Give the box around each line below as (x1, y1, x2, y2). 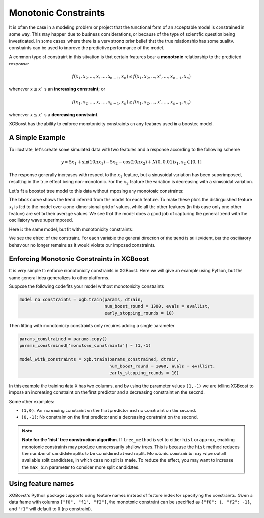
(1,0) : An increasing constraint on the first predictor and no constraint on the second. (21, 408, 197, 413)
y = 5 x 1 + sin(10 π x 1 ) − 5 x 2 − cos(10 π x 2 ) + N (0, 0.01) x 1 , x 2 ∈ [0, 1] (61, 159, 202, 166)
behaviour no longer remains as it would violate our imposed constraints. (9, 242, 156, 248)
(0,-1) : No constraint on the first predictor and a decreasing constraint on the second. (21, 414, 198, 420)
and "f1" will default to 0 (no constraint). (9, 506, 92, 512)
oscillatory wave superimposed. (9, 217, 73, 223)
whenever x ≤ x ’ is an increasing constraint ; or (9, 86, 105, 92)
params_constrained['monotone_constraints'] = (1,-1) (19, 343, 151, 348)
